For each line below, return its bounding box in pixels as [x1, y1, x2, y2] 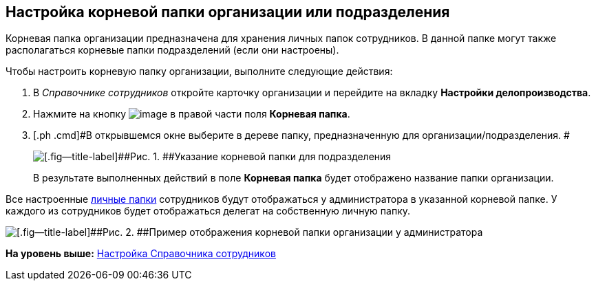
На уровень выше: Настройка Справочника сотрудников [6, 247, 276, 260]
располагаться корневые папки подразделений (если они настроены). [6, 44, 339, 56]
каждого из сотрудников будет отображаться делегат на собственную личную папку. [6, 205, 411, 217]
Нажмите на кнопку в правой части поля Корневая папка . [33, 108, 350, 120]
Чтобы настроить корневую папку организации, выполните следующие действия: [6, 65, 393, 78]
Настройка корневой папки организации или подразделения [6, 3, 450, 21]
